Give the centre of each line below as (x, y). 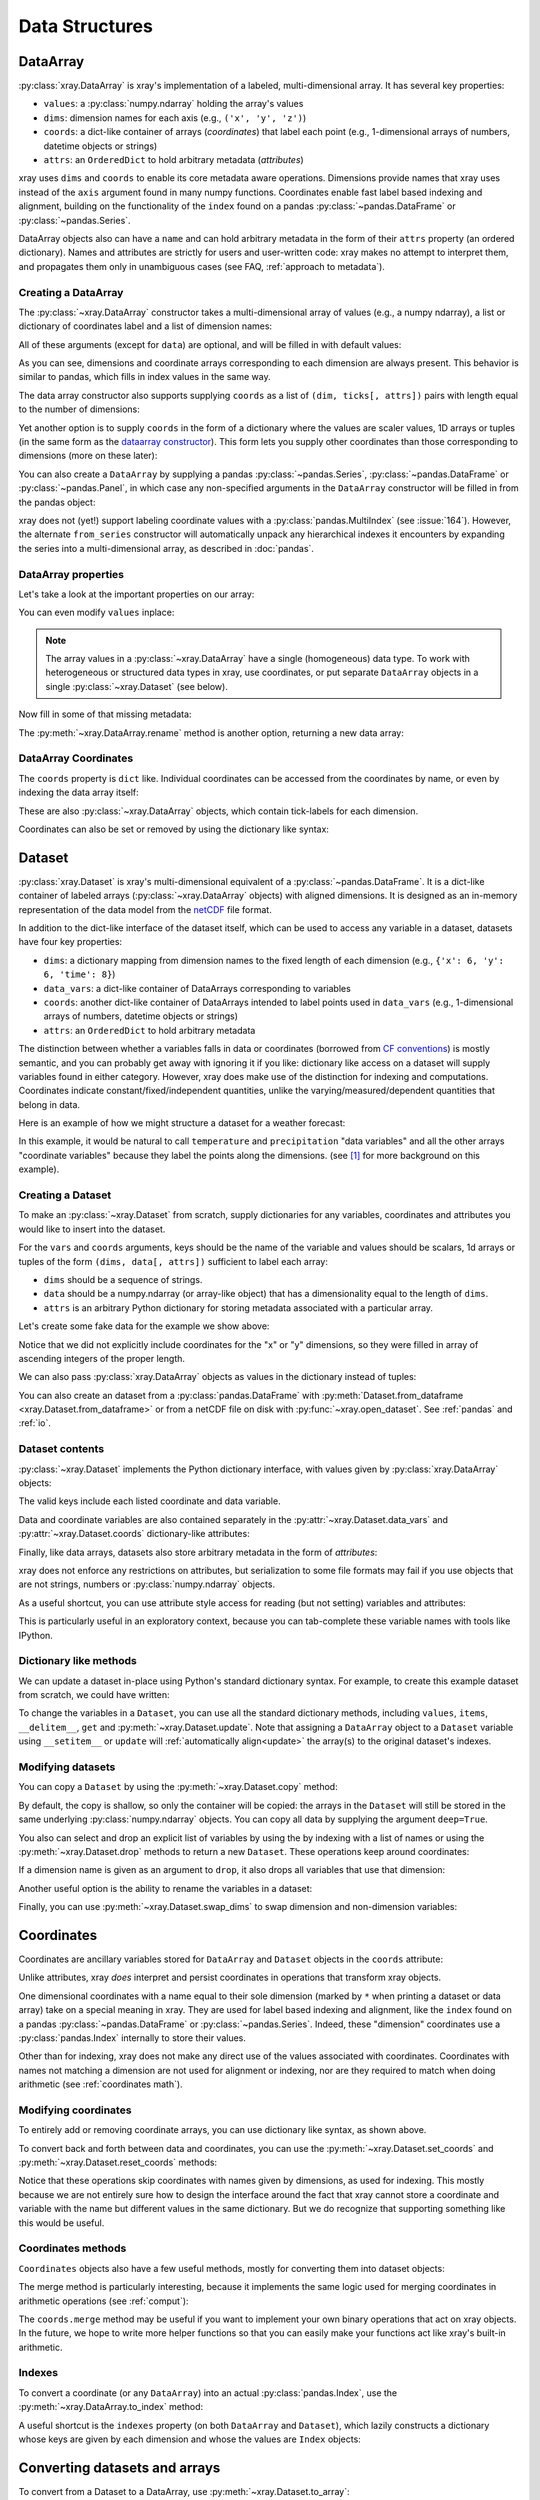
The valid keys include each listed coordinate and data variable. (149, 1501)
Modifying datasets (67, 1767)
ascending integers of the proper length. (101, 1358)
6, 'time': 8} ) (79, 974)
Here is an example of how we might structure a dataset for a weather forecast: (182, 1123)
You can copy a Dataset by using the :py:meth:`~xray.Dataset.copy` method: (178, 1787)
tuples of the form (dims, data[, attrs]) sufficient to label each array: (173, 1261)
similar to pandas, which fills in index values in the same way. (144, 377)
